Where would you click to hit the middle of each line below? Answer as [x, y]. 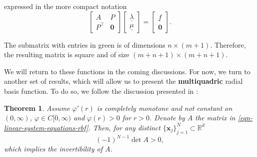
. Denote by [167, 118]
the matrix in [215, 118]
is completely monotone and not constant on [164, 108]
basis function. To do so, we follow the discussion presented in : [101, 91]
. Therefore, [228, 44]
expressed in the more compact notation [65, 6]
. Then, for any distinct [124, 127]
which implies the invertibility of [53, 149]
